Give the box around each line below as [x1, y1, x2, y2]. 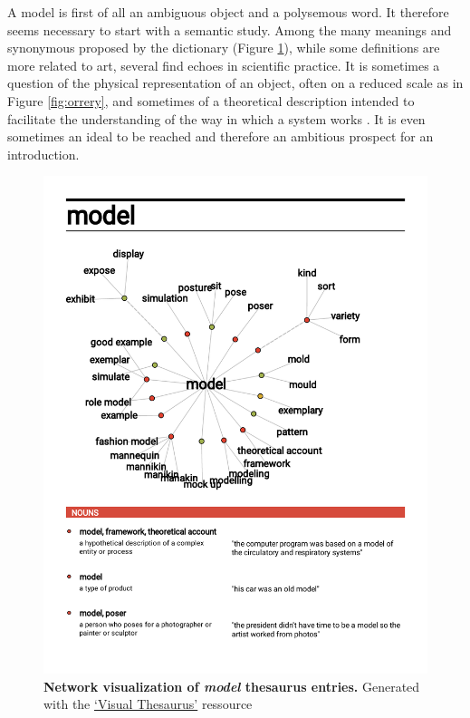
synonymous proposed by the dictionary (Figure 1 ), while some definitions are [7, 38, 440, 57]
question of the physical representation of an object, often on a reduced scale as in [7, 73, 464, 92]
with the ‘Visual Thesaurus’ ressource [43, 694, 253, 713]
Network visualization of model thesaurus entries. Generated [43, 676, 420, 695]
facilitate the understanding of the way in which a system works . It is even [7, 109, 426, 128]
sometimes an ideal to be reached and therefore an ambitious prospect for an [7, 127, 434, 146]
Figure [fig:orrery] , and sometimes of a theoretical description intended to [7, 91, 415, 110]
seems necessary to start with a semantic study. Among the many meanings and [7, 20, 452, 39]
